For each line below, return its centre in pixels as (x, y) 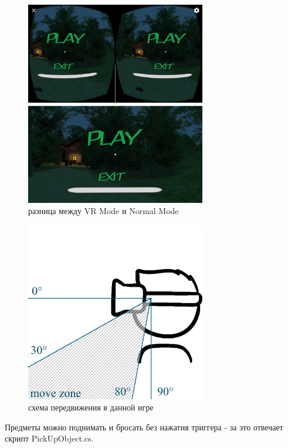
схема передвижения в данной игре (91, 407)
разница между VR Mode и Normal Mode (104, 211)
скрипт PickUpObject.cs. (49, 438)
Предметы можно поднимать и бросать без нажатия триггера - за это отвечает (144, 427)
